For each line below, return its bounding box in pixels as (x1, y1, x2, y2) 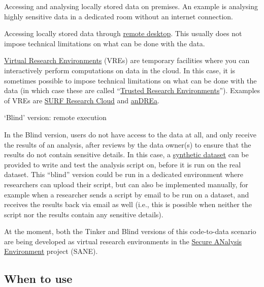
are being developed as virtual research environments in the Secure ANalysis (4, 236, 242, 246)
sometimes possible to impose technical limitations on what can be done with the (4, 75, 257, 85)
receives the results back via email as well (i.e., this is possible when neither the (4, 199, 252, 210)
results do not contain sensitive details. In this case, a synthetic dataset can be (4, 149, 249, 160)
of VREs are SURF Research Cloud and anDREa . (4, 95, 159, 105)
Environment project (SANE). (4, 246, 98, 256)
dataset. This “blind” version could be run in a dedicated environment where (4, 169, 243, 180)
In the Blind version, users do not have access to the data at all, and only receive (4, 129, 256, 139)
